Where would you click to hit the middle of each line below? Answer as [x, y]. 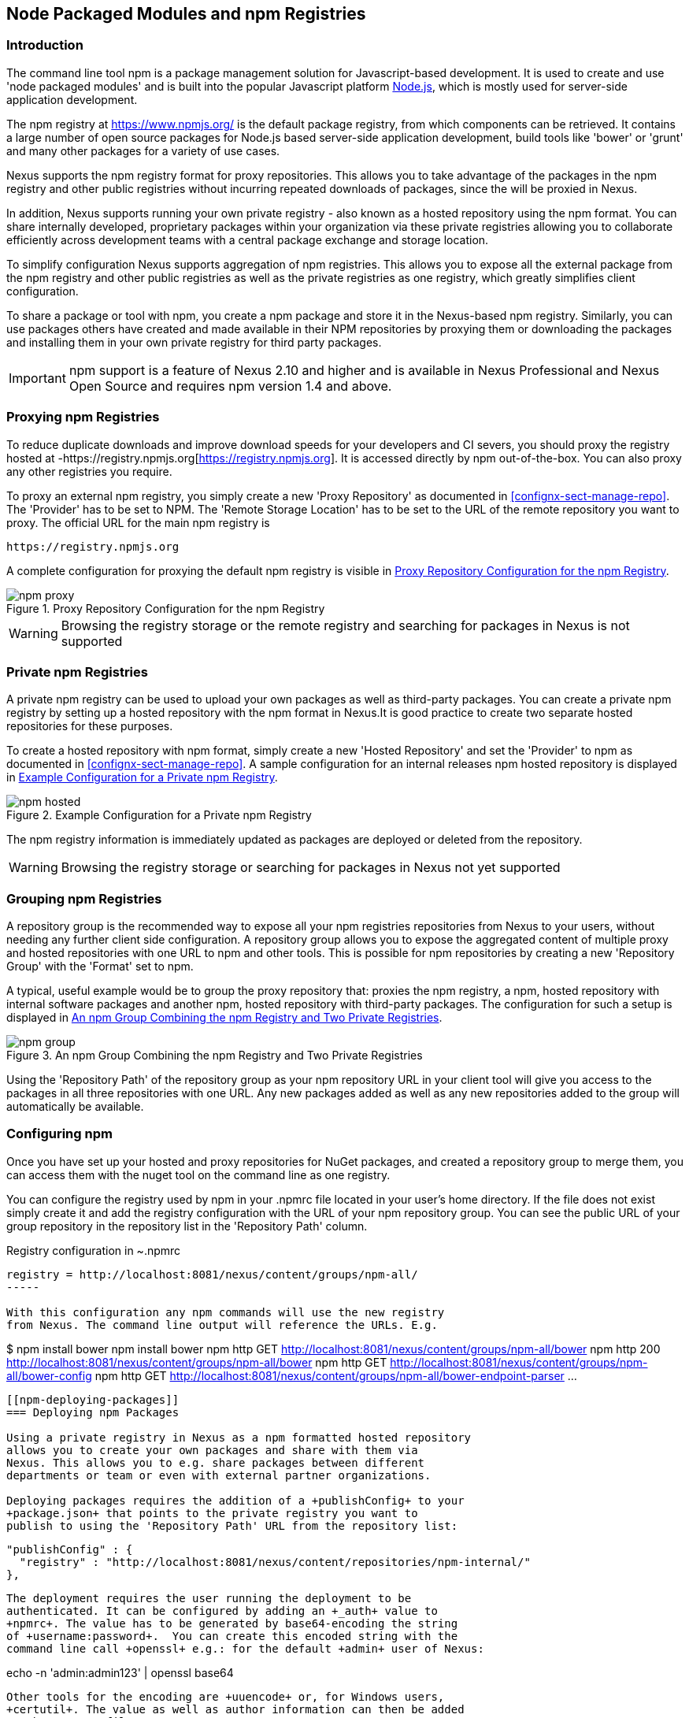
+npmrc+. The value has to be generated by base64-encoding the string [232, 1623]
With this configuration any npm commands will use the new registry [226, 1312]
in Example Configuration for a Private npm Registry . [142, 777]
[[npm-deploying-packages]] [93, 1399]
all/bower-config [49, 1375]
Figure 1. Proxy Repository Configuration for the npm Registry [166, 608]
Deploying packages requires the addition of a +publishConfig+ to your [235, 1500]
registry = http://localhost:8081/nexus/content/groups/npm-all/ [212, 1274]
